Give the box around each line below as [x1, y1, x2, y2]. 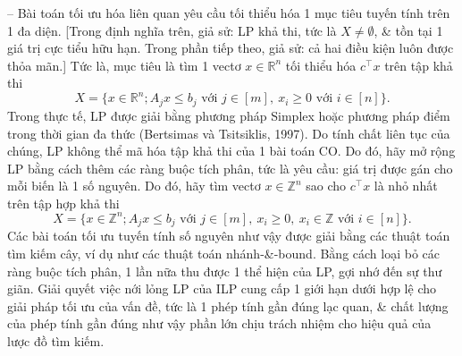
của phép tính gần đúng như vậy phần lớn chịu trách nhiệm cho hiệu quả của [7, 314, 432, 333]
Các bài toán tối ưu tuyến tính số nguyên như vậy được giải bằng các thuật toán [7, 226, 450, 245]
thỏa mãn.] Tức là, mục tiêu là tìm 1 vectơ [7, 55, 241, 74]
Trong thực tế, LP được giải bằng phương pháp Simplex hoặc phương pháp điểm [7, 106, 450, 124]
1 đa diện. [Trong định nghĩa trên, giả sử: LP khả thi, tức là [7, 21, 337, 39]
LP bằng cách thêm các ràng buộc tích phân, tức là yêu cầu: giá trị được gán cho [7, 158, 453, 177]
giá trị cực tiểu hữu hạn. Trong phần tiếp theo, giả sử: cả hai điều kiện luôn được [7, 38, 454, 57]
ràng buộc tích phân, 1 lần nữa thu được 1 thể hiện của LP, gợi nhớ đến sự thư [7, 261, 442, 280]
